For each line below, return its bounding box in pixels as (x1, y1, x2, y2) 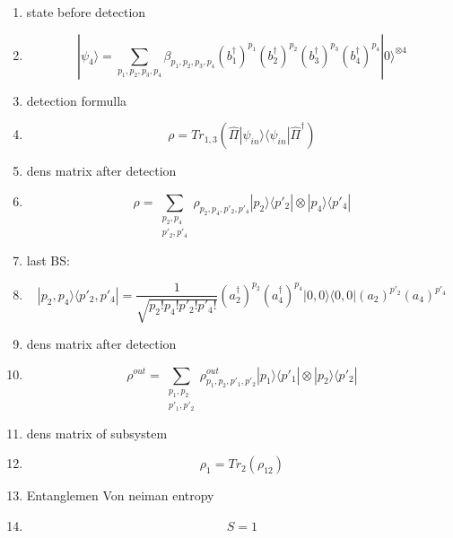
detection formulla (26, 91, 127, 109)
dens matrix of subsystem (26, 423, 168, 442)
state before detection (26, 3, 146, 21)
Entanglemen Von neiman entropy (26, 486, 214, 505)
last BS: (26, 250, 70, 269)
